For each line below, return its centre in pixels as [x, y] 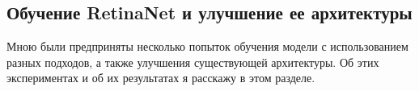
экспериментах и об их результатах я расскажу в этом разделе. [161, 78]
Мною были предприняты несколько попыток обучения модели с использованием [207, 46]
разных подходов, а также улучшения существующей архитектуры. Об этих [193, 62]
